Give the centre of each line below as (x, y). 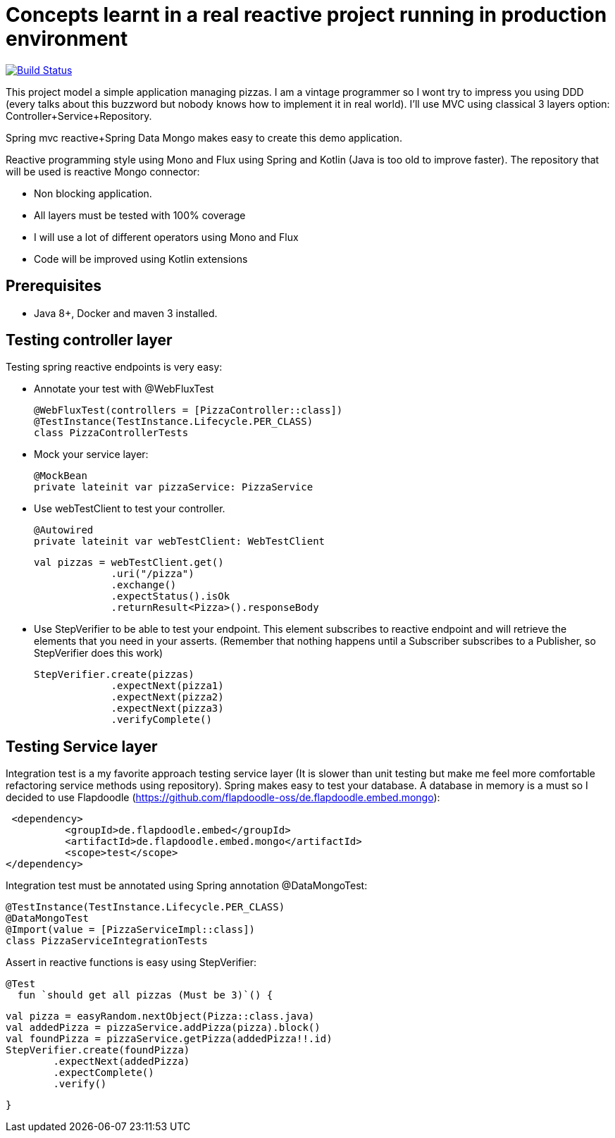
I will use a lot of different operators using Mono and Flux (166, 237)
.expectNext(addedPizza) (122, 1062)
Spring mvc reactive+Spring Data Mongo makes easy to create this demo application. (204, 137)
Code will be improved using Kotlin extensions (141, 259)
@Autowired (64, 530)
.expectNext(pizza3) (167, 709)
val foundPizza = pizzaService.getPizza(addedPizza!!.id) (169, 1039)
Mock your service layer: (91, 454)
